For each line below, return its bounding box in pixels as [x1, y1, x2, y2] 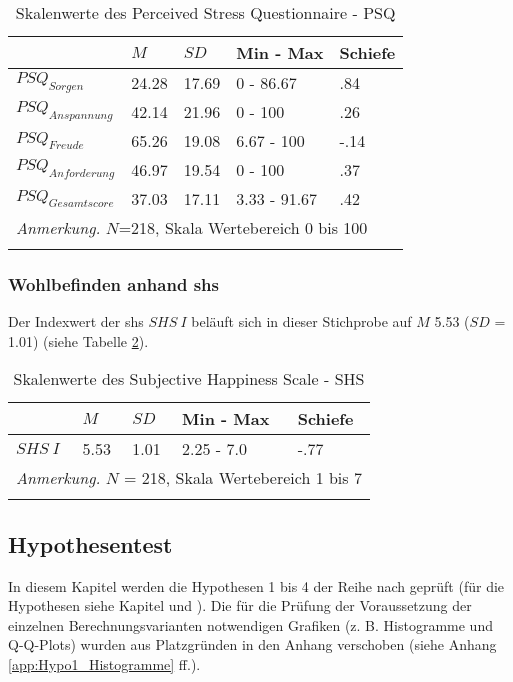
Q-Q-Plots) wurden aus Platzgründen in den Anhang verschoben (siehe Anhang [8, 634, 497, 655]
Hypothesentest [8, 528, 173, 559]
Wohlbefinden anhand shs [8, 271, 219, 296]
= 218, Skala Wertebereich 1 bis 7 [123, 466, 362, 490]
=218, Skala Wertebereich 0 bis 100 [118, 216, 368, 239]
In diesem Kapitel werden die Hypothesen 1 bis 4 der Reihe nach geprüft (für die [8, 575, 505, 596]
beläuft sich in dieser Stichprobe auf [191, 311, 412, 332]
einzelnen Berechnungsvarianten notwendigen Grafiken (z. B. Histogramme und [8, 614, 493, 635]
